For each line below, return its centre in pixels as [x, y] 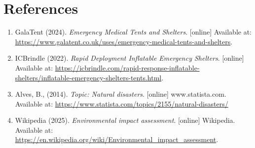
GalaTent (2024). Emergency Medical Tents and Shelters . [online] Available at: [133, 32]
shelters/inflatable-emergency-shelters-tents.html [88, 77]
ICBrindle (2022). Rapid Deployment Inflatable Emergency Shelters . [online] [129, 58]
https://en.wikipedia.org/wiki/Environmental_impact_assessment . [117, 139]
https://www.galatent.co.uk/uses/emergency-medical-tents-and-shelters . [124, 41]
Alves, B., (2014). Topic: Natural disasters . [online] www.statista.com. [121, 94]
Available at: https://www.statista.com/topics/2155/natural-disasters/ [122, 103]
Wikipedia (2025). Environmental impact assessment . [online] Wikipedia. [125, 120]
